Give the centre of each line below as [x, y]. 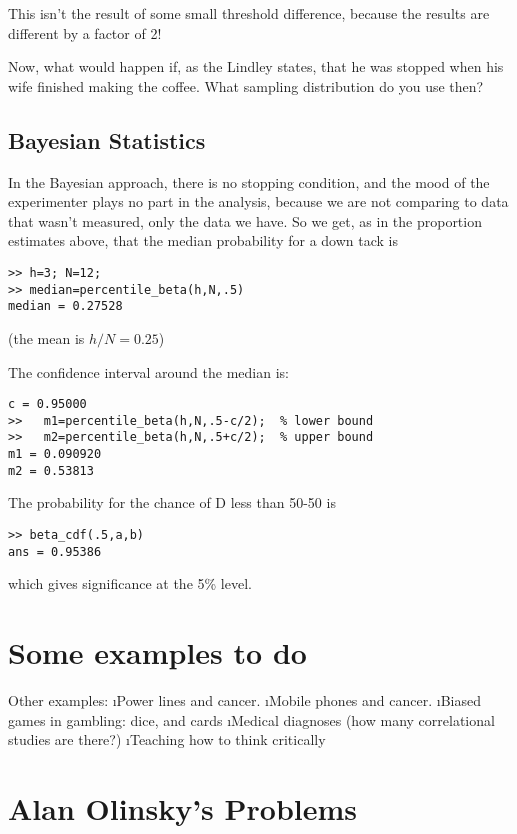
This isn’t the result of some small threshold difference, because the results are [249, 13]
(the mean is [46, 337]
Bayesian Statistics [107, 139]
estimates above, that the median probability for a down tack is [203, 240]
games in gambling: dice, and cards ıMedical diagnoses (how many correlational [251, 719]
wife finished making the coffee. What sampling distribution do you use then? [246, 85]
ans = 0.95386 [55, 551]
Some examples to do [157, 652]
